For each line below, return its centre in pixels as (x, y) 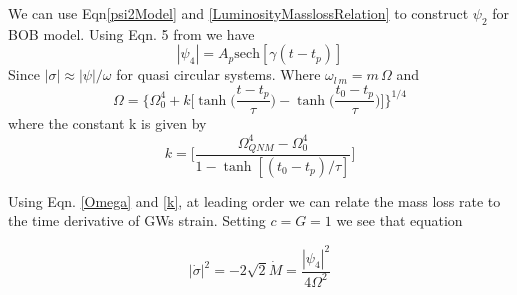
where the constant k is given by (107, 123)
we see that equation (399, 220)
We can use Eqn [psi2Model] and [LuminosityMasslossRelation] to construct (238, 13)
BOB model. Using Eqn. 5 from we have (131, 33)
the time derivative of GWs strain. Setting (137, 220)
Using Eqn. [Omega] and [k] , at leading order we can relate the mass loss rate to (254, 200)
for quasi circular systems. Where (218, 74)
